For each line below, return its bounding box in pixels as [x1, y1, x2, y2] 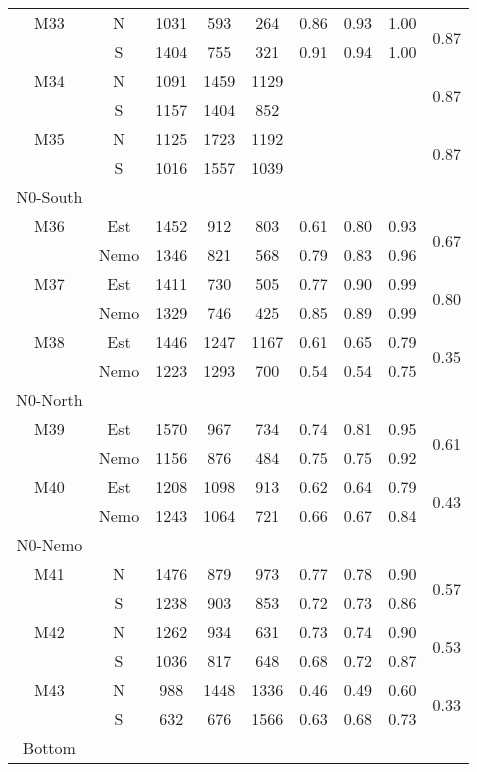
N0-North [16, 388, 83, 411]
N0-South [16, 185, 83, 208]
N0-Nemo [16, 533, 83, 556]
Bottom [22, 736, 76, 759]
